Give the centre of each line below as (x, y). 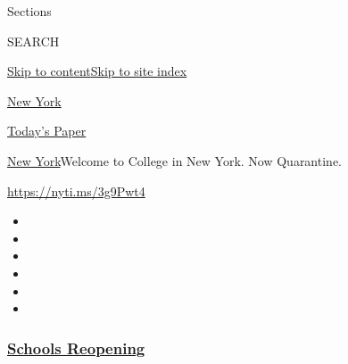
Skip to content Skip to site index (97, 71)
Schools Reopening (76, 347)
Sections (29, 11)
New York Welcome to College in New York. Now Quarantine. (174, 160)
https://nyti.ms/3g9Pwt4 (76, 190)
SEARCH (33, 41)
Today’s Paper (47, 131)
